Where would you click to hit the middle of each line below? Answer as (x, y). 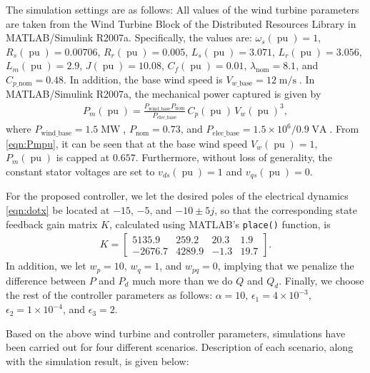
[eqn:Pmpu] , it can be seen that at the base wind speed (127, 143)
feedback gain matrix (52, 224)
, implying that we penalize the (286, 266)
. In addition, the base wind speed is (143, 79)
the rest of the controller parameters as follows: (109, 295)
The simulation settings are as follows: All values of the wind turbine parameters (182, 9)
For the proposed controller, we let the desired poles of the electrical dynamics (177, 196)
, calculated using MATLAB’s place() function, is (220, 224)
